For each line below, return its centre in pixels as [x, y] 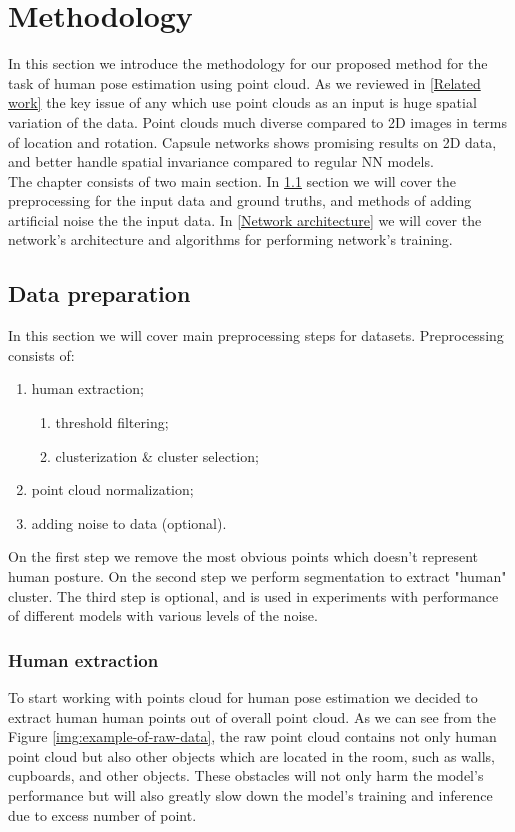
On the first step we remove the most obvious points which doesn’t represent [243, 556]
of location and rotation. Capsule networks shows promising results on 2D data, [252, 141]
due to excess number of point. [102, 814]
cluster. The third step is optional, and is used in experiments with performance [253, 595]
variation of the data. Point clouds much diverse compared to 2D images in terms [257, 121]
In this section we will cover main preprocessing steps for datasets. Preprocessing [256, 335]
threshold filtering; [112, 422]
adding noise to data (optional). [129, 522]
